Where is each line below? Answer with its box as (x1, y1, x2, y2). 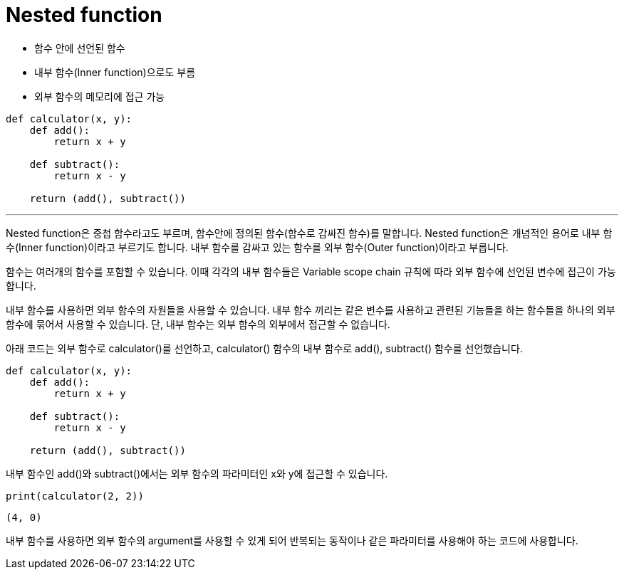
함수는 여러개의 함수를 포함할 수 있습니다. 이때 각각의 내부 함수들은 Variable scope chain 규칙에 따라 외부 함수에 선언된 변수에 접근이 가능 (6, 265, 616, 278)
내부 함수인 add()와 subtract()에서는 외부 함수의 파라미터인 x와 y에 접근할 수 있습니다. (6, 467, 388, 480)
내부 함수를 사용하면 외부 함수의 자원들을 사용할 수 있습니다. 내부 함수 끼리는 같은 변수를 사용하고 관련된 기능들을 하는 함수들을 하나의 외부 (6, 303, 615, 316)
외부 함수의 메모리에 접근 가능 (34, 90, 165, 102)
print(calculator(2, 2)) (6, 490, 144, 502)
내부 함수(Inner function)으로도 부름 (34, 65, 196, 78)
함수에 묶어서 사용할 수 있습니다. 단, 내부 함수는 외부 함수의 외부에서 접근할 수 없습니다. (6, 317, 390, 330)
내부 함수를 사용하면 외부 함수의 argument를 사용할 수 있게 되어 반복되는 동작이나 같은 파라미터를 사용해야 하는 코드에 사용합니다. (6, 534, 578, 547)
